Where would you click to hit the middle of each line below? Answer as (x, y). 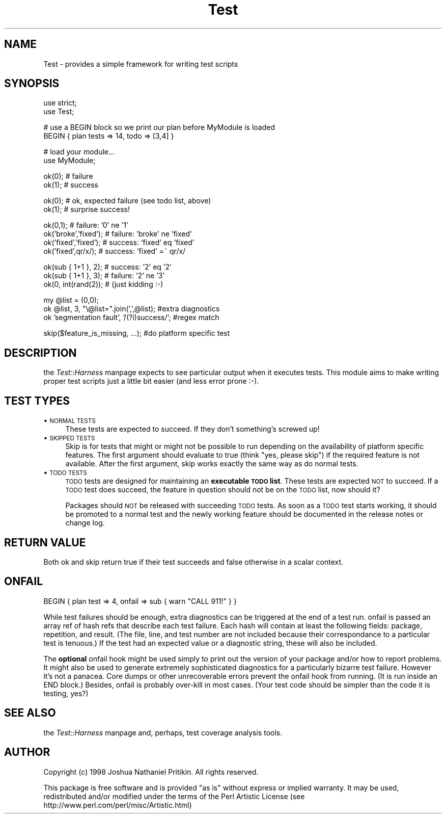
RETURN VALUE (45, 542)
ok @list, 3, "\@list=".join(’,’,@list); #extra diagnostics (132, 309)
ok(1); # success (71, 185)
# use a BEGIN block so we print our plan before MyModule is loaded (159, 127)
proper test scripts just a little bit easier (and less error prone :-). (151, 381)
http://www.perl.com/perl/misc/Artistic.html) (118, 805)
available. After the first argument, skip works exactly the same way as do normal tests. (212, 464)
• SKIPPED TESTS (69, 438)
